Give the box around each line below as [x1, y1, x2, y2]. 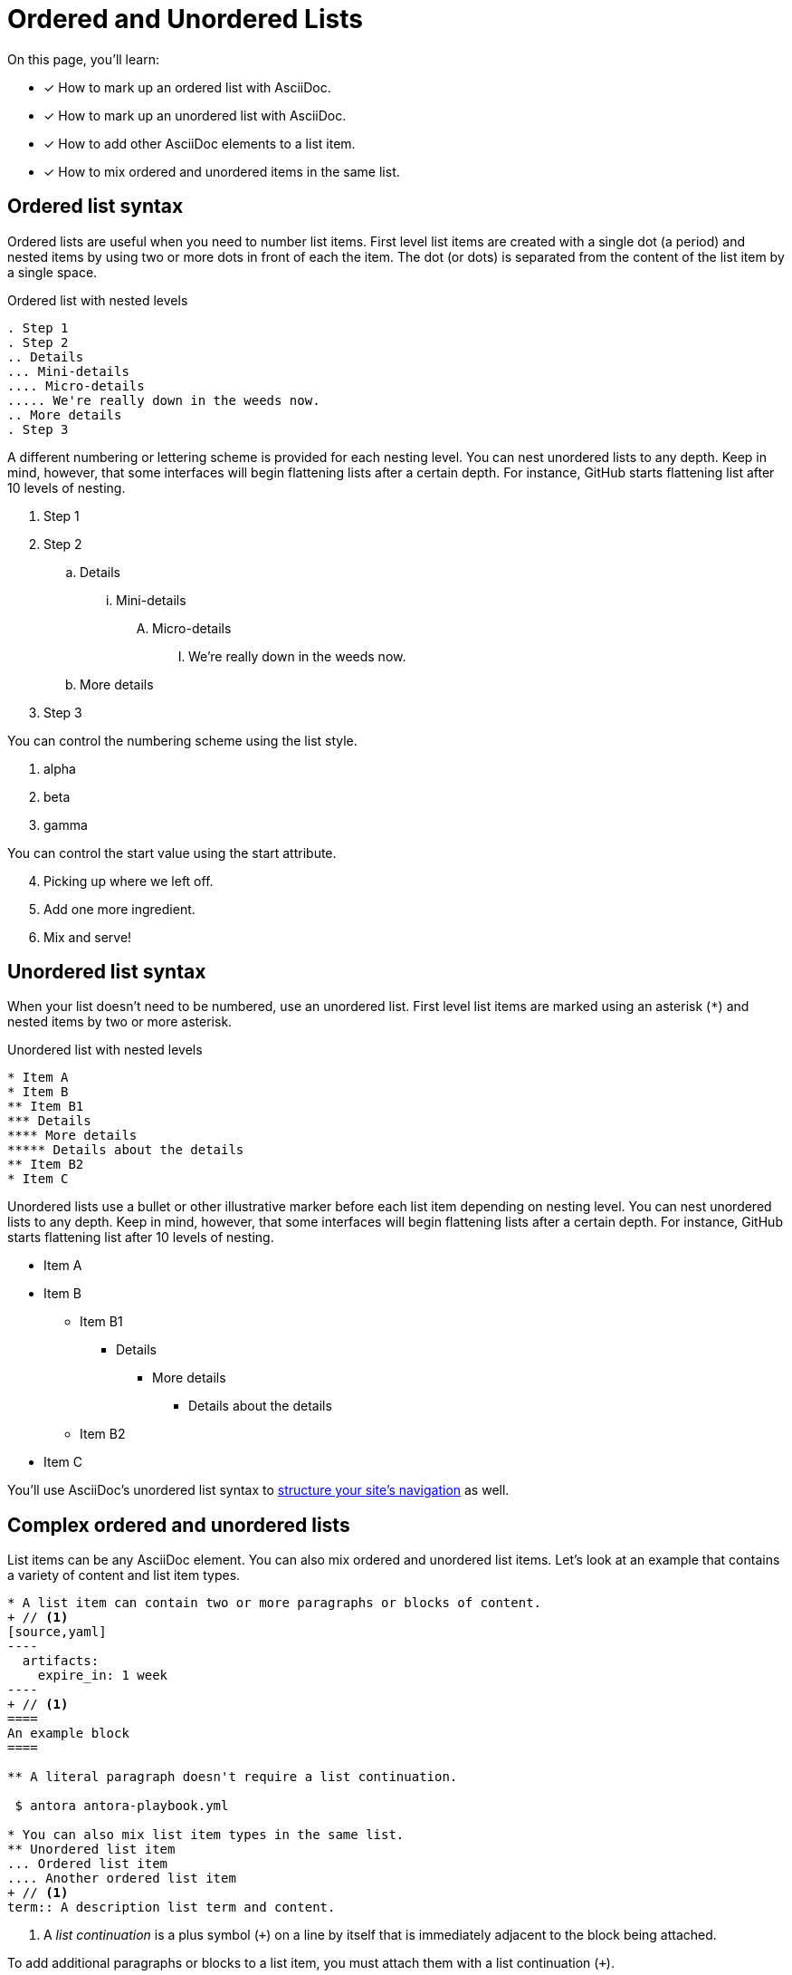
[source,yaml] [7, 1624, 107, 1640]
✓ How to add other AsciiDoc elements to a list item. [43, 135, 356, 151]
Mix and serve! [43, 929, 132, 945]
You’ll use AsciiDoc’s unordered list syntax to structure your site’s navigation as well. [7, 1482, 510, 1498]
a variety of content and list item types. [7, 1567, 241, 1584]
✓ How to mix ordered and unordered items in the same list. [43, 163, 400, 179]
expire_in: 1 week [37, 1668, 168, 1683]
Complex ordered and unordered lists [7, 1513, 350, 1537]
